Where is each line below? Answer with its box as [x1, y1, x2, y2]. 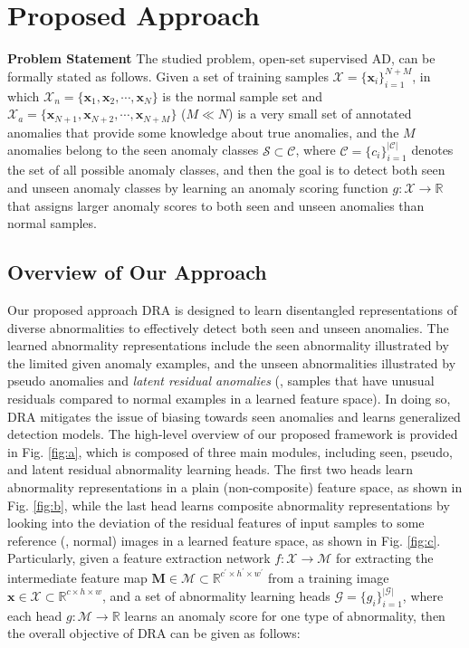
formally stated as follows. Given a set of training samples [7, 66, 329, 85]
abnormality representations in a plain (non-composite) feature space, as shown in [7, 477, 463, 496]
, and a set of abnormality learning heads [101, 586, 330, 605]
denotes [411, 140, 454, 159]
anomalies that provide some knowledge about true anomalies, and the [7, 122, 399, 141]
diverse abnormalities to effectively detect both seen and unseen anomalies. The [7, 318, 449, 337]
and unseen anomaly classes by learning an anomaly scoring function [7, 177, 388, 196]
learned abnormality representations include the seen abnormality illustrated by [7, 336, 449, 355]
